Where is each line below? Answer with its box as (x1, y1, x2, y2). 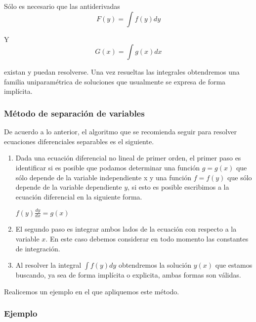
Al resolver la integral (15, 260, 82, 270)
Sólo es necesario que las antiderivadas (4, 1, 120, 11)
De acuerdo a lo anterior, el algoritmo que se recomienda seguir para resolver (4, 126, 237, 137)
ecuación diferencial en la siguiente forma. (15, 191, 142, 201)
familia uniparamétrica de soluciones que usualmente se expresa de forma (4, 76, 226, 86)
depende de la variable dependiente (15, 182, 122, 192)
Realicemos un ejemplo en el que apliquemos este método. (4, 286, 179, 296)
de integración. (15, 243, 60, 253)
